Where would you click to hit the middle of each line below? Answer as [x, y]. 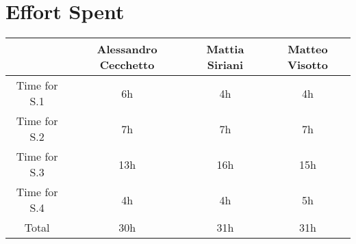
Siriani [225, 65]
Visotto [308, 65]
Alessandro [127, 49]
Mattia [225, 49]
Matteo [308, 49]
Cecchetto [127, 65]
